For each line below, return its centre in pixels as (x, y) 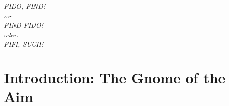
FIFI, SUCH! (24, 44)
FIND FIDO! (24, 25)
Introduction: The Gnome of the (115, 78)
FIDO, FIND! (25, 6)
